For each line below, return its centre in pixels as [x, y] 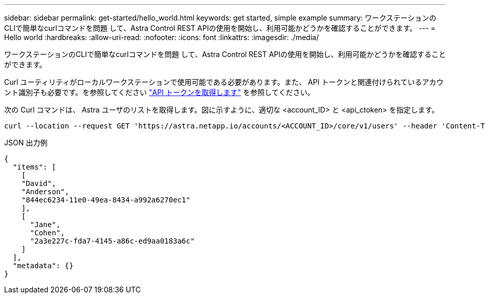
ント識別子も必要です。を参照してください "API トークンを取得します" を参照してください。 [160, 92]
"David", [39, 183]
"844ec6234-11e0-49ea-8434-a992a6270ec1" [106, 200]
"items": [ [34, 167]
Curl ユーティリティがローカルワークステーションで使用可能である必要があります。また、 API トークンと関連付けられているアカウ [224, 82]
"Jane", [45, 225]
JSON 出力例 [26, 143]
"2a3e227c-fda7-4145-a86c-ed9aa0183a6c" [112, 241]
